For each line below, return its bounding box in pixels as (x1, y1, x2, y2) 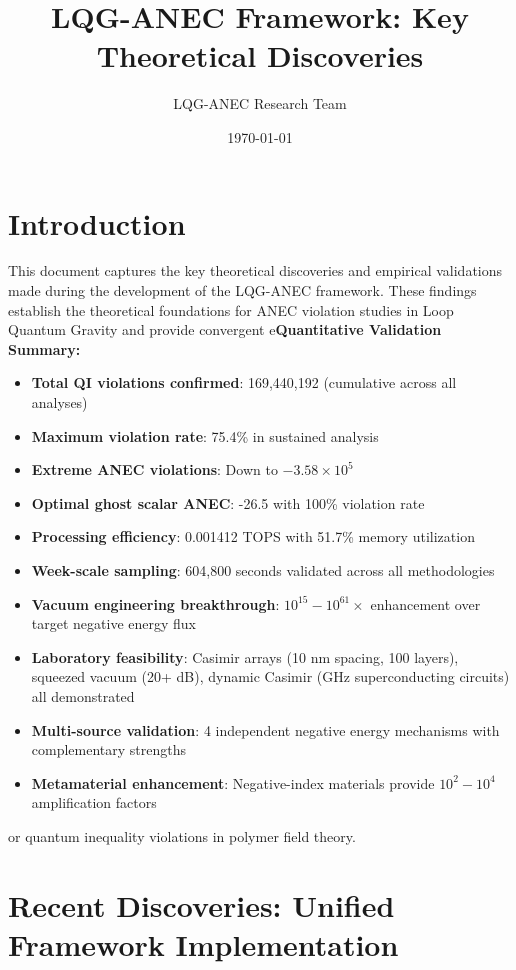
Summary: (8, 338, 81, 359)
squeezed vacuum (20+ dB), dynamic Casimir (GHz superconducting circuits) (31, 666, 510, 687)
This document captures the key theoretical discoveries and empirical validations (8, 260, 503, 281)
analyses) (31, 392, 88, 412)
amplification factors (31, 792, 157, 813)
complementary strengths (31, 739, 187, 760)
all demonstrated (31, 685, 135, 706)
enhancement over (370, 593, 481, 614)
